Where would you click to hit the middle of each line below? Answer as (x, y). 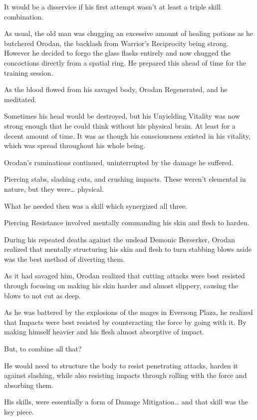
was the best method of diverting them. (65, 259)
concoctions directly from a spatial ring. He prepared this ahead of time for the (125, 62)
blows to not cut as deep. (42, 295)
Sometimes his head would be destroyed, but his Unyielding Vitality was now (122, 116)
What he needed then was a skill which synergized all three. (96, 205)
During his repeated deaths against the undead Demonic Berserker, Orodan (120, 239)
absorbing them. (29, 385)
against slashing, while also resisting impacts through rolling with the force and (126, 375)
